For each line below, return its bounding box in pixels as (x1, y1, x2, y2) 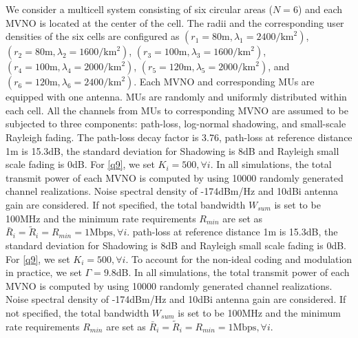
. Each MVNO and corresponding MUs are (134, 74, 315, 89)
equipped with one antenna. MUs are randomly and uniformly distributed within (6, 89, 347, 104)
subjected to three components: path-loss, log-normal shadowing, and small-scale (6, 116, 346, 131)
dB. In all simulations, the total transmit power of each (116, 265, 350, 279)
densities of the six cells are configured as (6, 29, 180, 43)
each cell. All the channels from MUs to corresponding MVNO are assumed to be (6, 103, 348, 117)
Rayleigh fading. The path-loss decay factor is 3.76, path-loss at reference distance (6, 129, 352, 144)
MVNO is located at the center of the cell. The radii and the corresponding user (6, 15, 344, 30)
